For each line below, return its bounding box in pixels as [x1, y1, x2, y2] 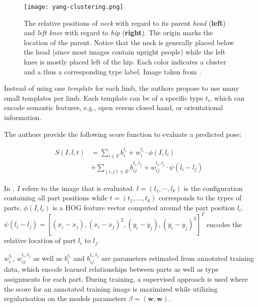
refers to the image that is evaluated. [22, 183, 134, 193]
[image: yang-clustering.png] [24, 3, 124, 10]
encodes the [206, 219, 242, 229]
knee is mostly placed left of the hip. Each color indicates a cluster [24, 57, 226, 67]
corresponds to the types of [159, 192, 242, 203]
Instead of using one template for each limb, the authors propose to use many [4, 83, 239, 93]
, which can [210, 92, 245, 103]
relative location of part [4, 235, 76, 246]
